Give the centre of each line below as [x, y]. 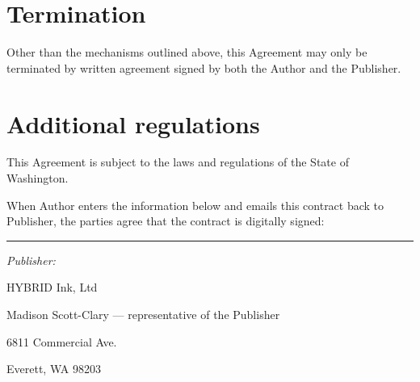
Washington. [38, 178]
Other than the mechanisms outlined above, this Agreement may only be [187, 52]
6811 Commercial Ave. [62, 341]
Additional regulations [133, 123]
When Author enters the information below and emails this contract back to [195, 205]
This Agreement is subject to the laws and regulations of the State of [178, 162]
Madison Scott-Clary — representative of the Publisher [143, 314]
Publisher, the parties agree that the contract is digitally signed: [166, 221]
